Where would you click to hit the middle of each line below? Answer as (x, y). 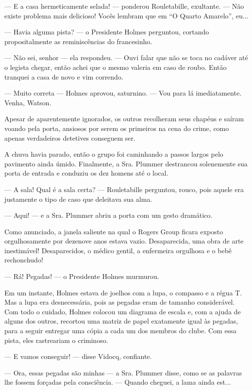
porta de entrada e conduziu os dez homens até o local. (86, 173)
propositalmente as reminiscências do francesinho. (78, 41)
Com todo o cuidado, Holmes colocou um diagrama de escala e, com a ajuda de (123, 311)
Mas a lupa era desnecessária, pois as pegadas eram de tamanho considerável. (120, 302)
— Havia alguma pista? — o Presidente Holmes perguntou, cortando (107, 32)
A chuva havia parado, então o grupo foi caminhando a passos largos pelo (114, 154)
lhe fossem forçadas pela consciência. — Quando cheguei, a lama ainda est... (118, 382)
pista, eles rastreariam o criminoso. (56, 340)
